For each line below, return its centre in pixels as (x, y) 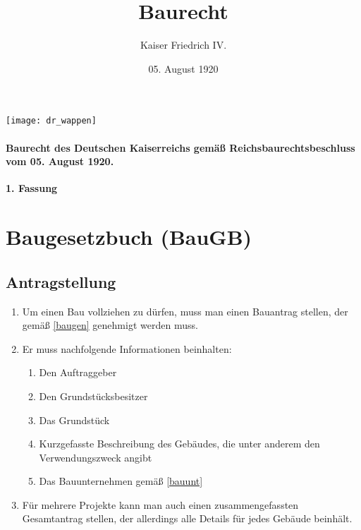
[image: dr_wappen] (51, 121)
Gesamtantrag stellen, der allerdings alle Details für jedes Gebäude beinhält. (187, 518)
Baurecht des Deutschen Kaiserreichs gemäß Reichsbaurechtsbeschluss (180, 147)
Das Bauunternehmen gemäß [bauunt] (121, 481)
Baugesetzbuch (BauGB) (129, 237)
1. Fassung (32, 188)
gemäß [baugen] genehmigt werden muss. (110, 325)
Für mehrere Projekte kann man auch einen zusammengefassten (160, 504)
